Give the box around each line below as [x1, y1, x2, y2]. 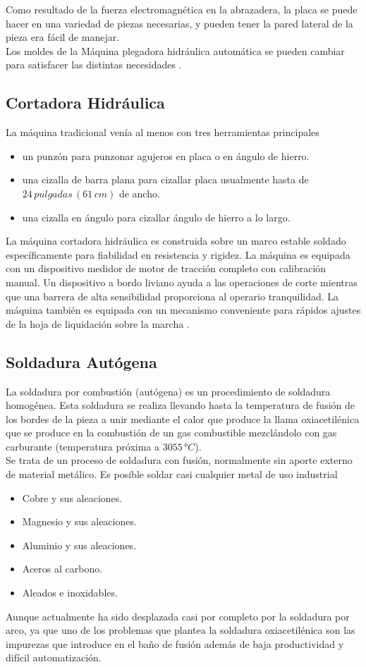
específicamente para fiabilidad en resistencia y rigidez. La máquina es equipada [6, 247, 350, 262]
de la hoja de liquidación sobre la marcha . [6, 316, 190, 331]
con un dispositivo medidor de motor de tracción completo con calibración [6, 261, 327, 276]
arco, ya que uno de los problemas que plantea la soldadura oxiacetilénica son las [6, 623, 355, 637]
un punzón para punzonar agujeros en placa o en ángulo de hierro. [22, 148, 310, 163]
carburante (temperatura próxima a [6, 439, 159, 453]
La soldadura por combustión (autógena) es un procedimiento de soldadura [6, 384, 331, 398]
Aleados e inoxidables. [22, 585, 118, 600]
